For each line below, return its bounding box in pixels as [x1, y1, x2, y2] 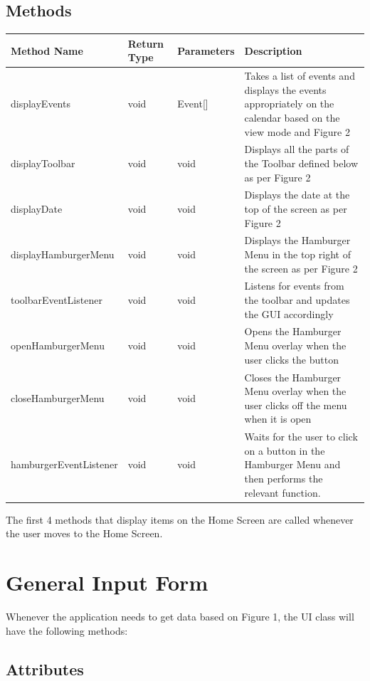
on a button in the [244, 443, 325, 458]
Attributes [6, 658, 84, 680]
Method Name [11, 43, 83, 58]
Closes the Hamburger [244, 369, 342, 384]
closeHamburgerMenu [11, 390, 105, 405]
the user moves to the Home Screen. [6, 526, 163, 541]
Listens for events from [244, 278, 344, 293]
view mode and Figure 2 [244, 124, 350, 139]
